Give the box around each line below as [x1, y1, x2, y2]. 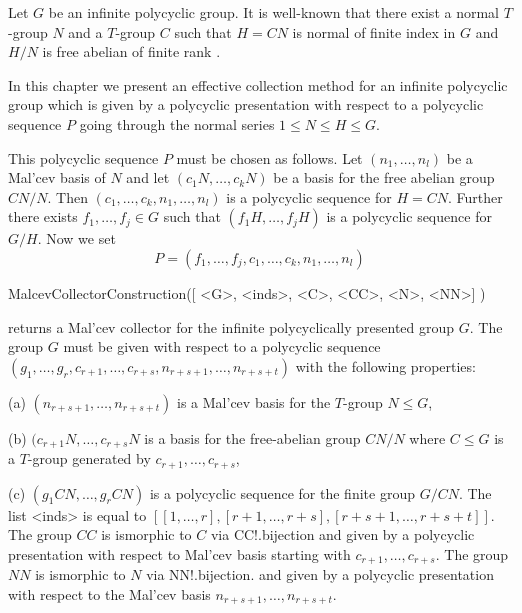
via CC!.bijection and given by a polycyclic [210, 524, 475, 545]
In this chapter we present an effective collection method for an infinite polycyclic [8, 74, 508, 95]
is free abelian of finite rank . [42, 41, 221, 62]
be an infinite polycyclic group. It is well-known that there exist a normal [48, 2, 499, 22]
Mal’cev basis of [8, 167, 106, 188]
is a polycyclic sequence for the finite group [149, 482, 415, 503]
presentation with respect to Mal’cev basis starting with [8, 543, 351, 564]
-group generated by [27, 448, 151, 469]
